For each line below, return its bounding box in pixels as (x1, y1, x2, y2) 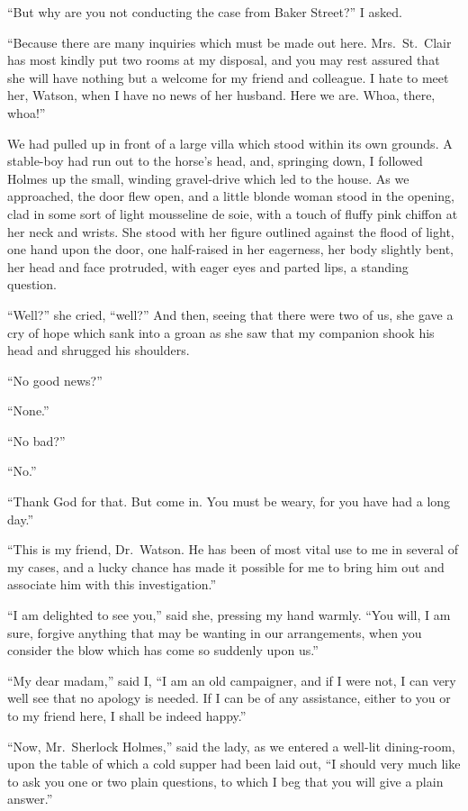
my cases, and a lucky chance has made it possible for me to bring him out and (7, 557, 445, 576)
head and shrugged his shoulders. (7, 341, 190, 360)
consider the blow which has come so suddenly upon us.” (7, 641, 319, 660)
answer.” (7, 789, 53, 808)
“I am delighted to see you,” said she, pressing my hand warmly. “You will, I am (7, 606, 451, 624)
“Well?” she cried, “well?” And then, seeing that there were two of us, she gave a (7, 305, 454, 323)
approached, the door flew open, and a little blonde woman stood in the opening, (7, 187, 454, 205)
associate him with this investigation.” (7, 575, 217, 594)
